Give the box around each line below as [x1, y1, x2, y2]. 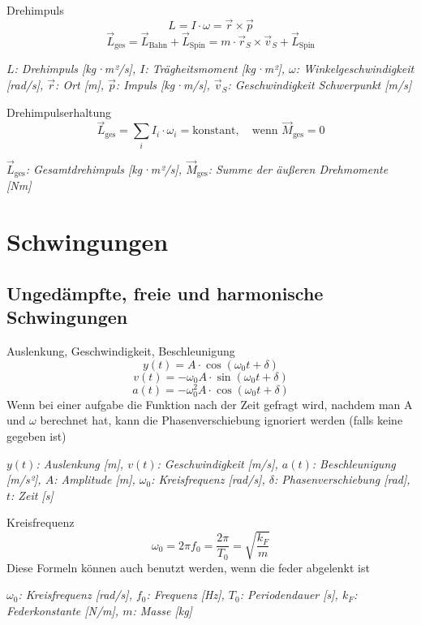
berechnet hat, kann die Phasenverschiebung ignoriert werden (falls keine [40, 412, 403, 429]
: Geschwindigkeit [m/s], [157, 455, 278, 472]
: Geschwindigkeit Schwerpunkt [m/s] [227, 76, 412, 93]
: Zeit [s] [11, 486, 54, 503]
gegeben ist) [6, 428, 67, 445]
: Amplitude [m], [54, 471, 135, 488]
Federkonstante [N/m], [6, 601, 119, 619]
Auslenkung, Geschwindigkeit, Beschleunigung [6, 343, 235, 360]
